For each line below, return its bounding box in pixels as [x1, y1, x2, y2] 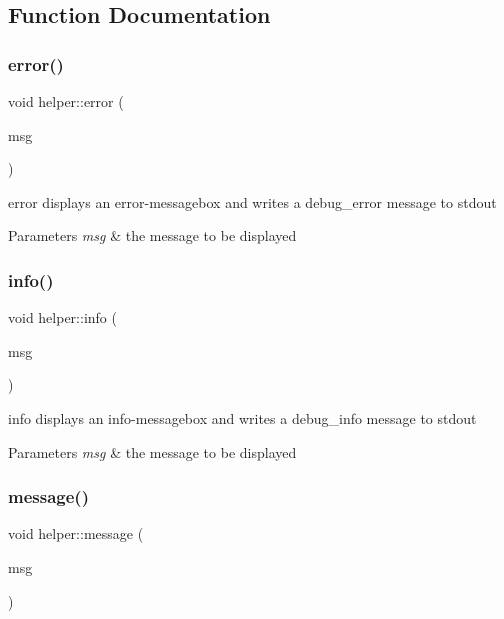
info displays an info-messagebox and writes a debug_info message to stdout [8, 407, 477, 428]
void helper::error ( [8, 91, 124, 111]
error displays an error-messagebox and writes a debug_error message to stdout [8, 191, 497, 212]
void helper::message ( [8, 523, 144, 544]
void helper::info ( [8, 307, 117, 328]
